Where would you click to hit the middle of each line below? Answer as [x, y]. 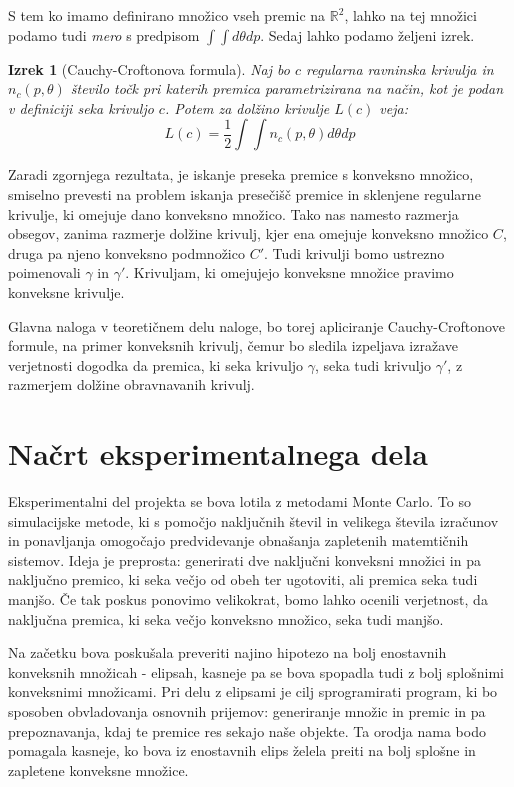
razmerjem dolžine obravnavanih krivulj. [131, 384]
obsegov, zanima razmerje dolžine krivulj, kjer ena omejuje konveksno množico [248, 233]
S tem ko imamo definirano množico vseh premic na [167, 15]
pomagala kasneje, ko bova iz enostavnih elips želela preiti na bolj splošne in [242, 750]
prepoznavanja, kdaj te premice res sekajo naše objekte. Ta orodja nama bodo [247, 730]
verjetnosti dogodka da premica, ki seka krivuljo [156, 364]
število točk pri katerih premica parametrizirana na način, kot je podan [287, 88]
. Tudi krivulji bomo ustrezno [354, 252]
